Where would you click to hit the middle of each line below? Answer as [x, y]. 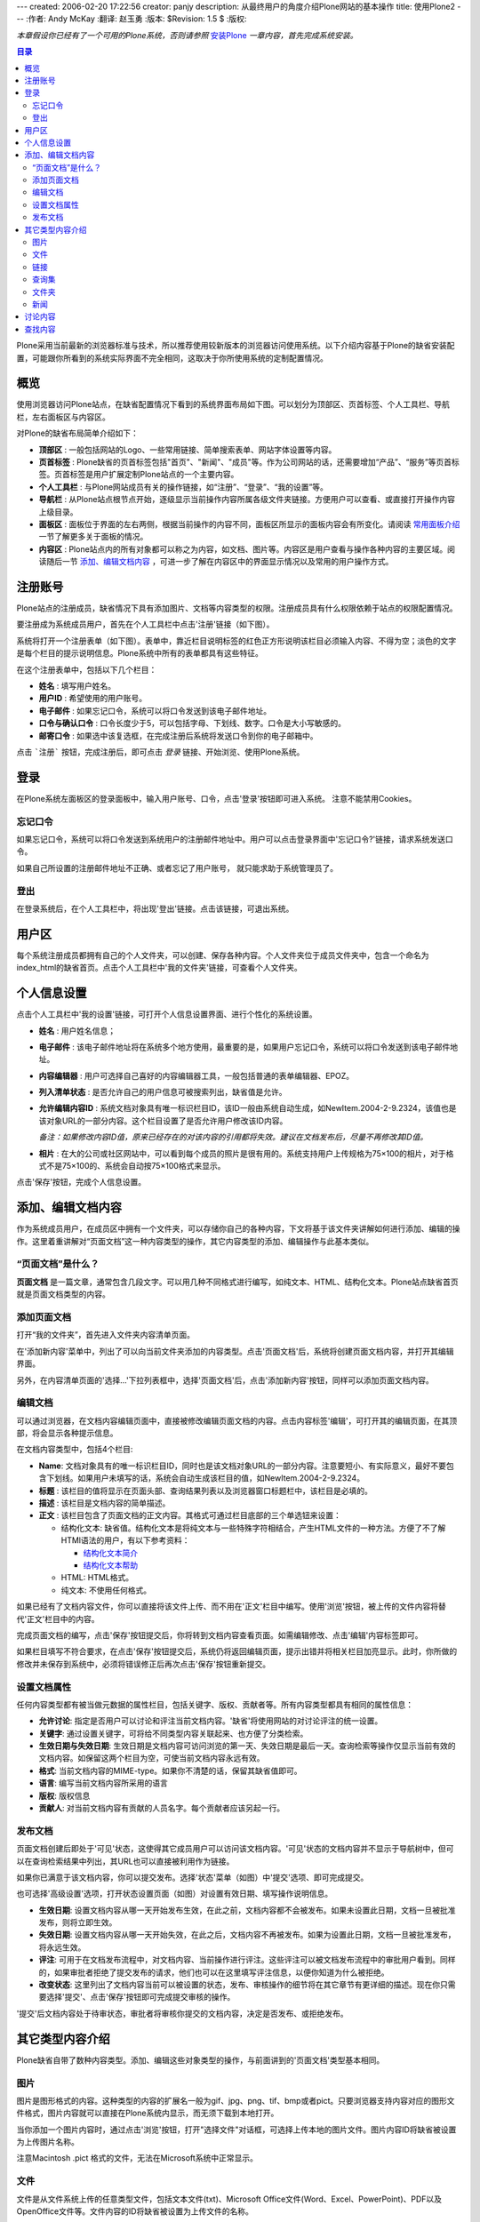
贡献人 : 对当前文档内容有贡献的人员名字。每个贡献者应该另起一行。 [161, 1808]
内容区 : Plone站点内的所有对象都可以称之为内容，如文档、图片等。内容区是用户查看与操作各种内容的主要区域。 [243, 549]
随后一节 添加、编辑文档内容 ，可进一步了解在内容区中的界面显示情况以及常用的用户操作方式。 [220, 562]
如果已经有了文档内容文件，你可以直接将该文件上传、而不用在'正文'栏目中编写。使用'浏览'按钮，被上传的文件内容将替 [231, 1607]
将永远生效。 [62, 1947]
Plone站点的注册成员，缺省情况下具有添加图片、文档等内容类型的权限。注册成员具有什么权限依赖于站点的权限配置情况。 [237, 608]
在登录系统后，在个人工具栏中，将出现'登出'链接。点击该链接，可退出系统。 [155, 908]
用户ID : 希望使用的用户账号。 [92, 699]
